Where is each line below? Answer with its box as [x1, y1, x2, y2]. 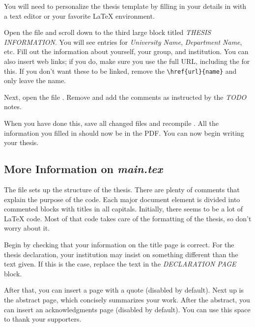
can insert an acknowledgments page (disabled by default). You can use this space [4, 304, 251, 314]
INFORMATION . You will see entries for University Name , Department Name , [4, 36, 242, 47]
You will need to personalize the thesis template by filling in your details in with [4, 1, 247, 11]
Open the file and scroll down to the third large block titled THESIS [4, 27, 211, 37]
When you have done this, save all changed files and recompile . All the [4, 118, 219, 128]
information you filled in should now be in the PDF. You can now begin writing [4, 127, 244, 138]
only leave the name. [4, 75, 66, 86]
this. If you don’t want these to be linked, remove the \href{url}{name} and [4, 65, 237, 76]
